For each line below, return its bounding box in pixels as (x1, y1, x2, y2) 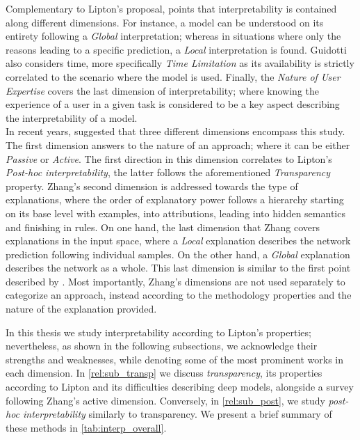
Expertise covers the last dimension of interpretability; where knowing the (6, 83, 319, 97)
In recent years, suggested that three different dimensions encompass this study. (6, 124, 345, 139)
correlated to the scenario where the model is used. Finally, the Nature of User (6, 69, 341, 84)
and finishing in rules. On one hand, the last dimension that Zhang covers (6, 219, 320, 234)
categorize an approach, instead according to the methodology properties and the (6, 288, 352, 302)
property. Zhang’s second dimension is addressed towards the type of (6, 178, 298, 193)
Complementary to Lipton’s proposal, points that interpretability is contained (6, 1, 337, 15)
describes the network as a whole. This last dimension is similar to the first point (6, 260, 351, 275)
